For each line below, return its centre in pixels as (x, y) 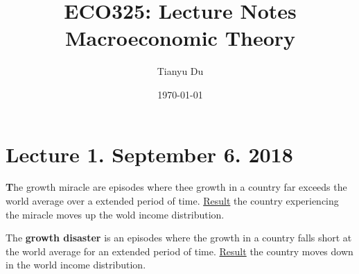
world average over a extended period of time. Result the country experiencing (172, 201)
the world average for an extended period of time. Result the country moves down (179, 251)
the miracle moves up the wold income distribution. (115, 214)
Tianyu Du (180, 71)
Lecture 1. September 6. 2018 (149, 154)
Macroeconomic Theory (180, 38)
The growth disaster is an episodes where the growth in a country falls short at (179, 238)
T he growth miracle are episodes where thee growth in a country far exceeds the (176, 187)
